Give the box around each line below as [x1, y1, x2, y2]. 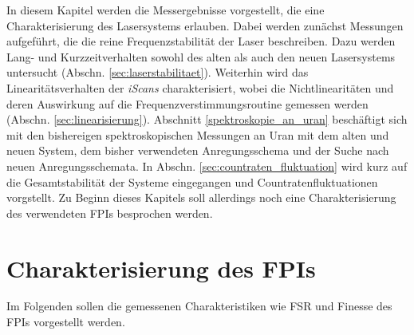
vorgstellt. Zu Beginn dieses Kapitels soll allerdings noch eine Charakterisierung [6, 189, 396, 206]
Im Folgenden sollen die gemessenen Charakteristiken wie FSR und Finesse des [6, 298, 392, 314]
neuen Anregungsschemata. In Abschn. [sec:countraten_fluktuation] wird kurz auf [6, 157, 408, 174]
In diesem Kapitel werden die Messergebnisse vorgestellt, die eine [6, 2, 325, 18]
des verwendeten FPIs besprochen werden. [6, 204, 213, 221]
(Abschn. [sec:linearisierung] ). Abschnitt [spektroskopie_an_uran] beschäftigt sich [6, 111, 408, 128]
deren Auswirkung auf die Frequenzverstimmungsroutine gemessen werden [6, 95, 369, 112]
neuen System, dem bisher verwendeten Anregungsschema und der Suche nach [6, 142, 389, 159]
